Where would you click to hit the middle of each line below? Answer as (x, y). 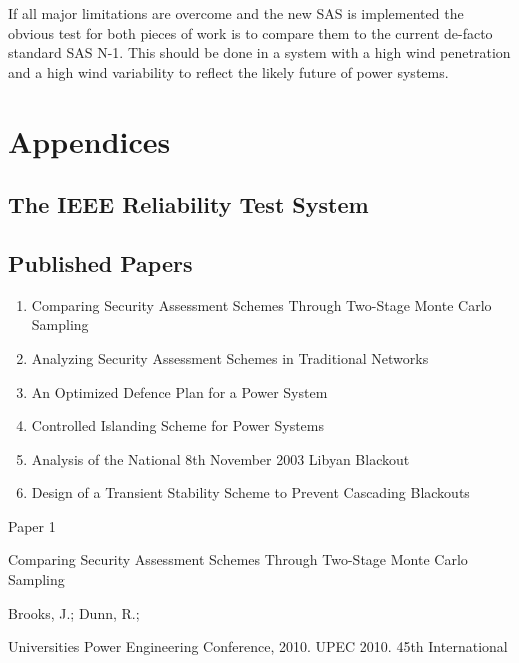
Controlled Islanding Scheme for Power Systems (177, 425)
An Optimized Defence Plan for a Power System (179, 391)
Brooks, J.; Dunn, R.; (74, 612)
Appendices (89, 140)
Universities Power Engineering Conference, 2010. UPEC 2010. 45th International (258, 646)
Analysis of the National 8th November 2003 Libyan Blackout (220, 458)
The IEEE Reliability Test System (188, 204)
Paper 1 (32, 525)
